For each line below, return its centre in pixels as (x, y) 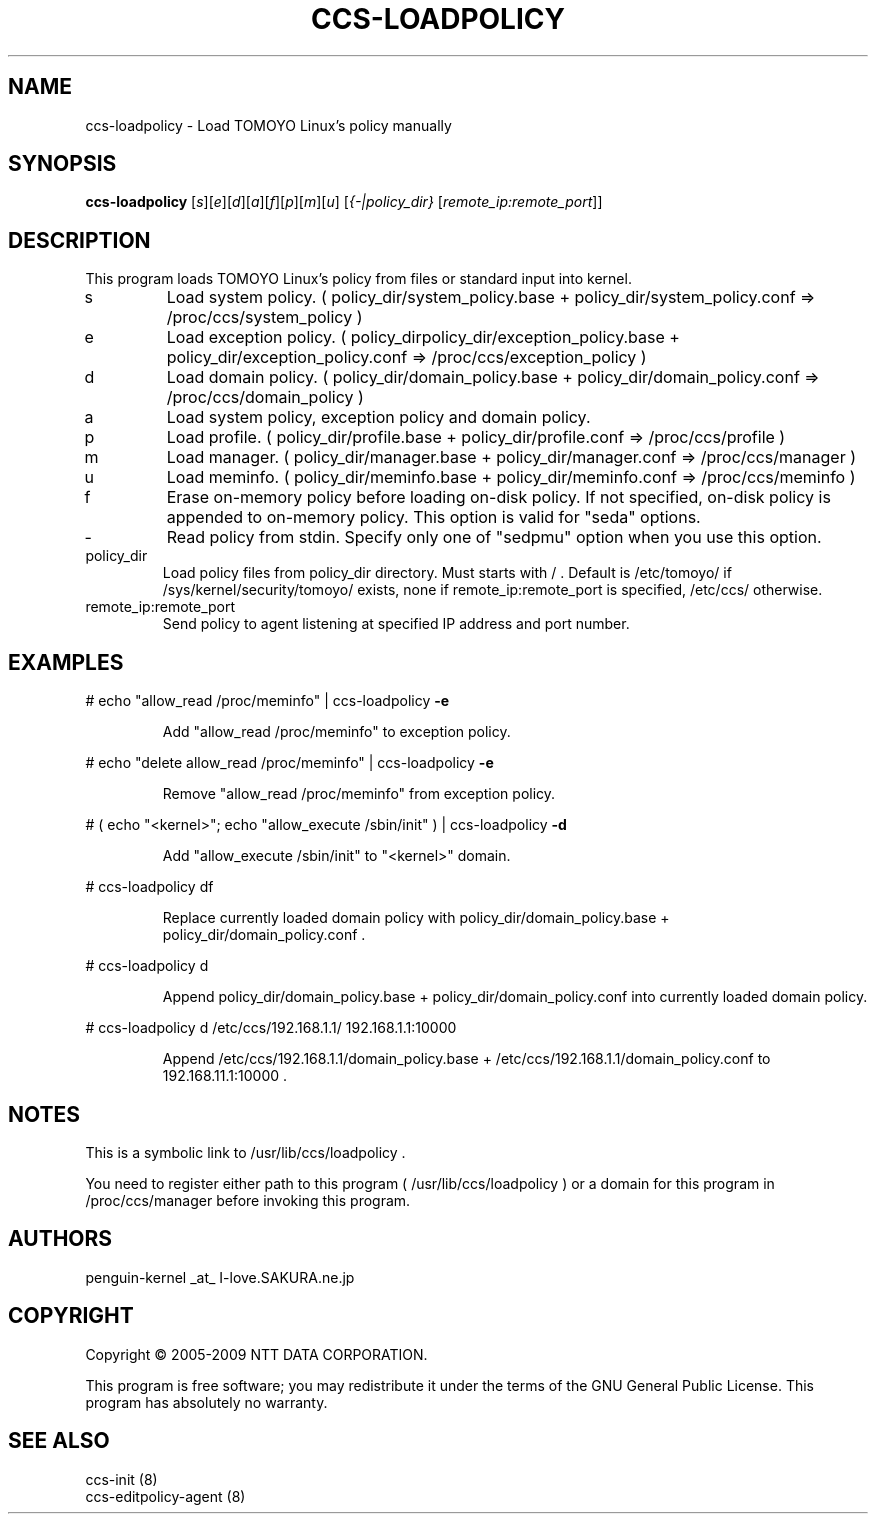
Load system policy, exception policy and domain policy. (378, 417)
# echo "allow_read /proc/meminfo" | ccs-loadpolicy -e (267, 701)
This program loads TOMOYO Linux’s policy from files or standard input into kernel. (358, 279)
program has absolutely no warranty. (206, 1402)
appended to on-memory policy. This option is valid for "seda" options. (433, 517)
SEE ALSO (59, 1441)
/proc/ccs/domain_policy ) (265, 397)
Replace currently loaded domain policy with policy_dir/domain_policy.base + (416, 918)
